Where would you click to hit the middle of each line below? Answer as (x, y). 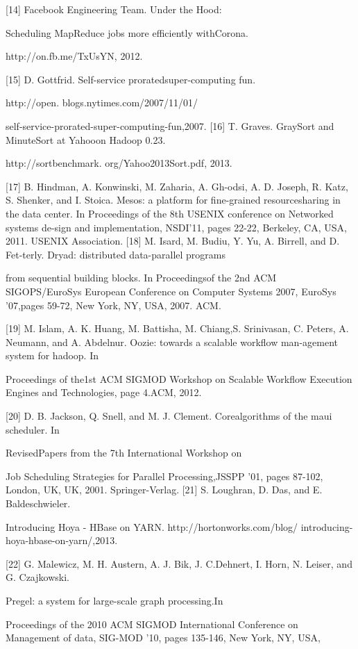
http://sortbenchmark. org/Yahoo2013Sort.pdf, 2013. (119, 163)
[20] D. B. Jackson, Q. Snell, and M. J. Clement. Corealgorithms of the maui (169, 416)
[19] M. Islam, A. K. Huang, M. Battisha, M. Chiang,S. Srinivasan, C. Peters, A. (177, 328)
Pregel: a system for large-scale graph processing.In (114, 600)
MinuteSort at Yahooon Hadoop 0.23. (86, 139)
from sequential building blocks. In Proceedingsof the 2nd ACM (141, 278)
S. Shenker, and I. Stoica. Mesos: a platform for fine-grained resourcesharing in (173, 200)
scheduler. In (33, 429)
